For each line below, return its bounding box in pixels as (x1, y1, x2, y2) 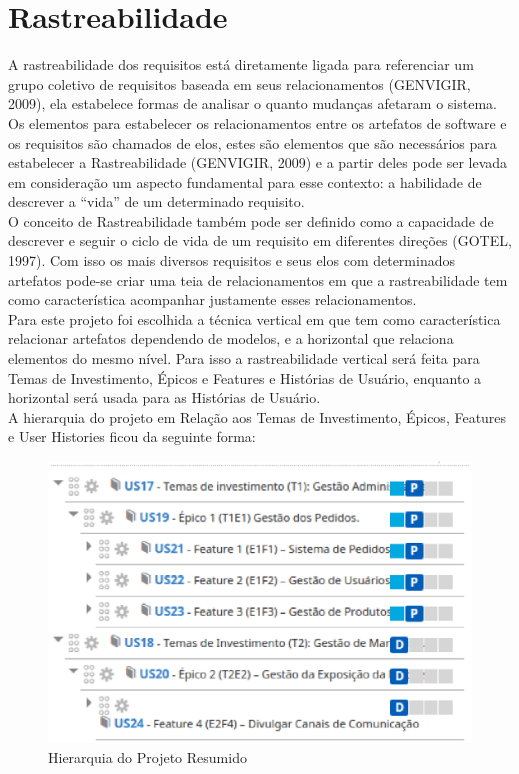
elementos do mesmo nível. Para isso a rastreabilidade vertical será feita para (8, 348, 480, 369)
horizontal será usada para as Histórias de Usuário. (8, 387, 321, 408)
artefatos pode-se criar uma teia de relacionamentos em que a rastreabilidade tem (8, 269, 508, 290)
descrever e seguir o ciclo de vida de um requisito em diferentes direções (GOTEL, (8, 230, 512, 251)
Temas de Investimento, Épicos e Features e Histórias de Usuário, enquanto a (8, 367, 482, 388)
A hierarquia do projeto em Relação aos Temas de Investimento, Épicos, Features (8, 406, 507, 427)
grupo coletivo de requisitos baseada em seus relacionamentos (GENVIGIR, (8, 73, 471, 94)
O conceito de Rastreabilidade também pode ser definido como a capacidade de (8, 210, 494, 231)
